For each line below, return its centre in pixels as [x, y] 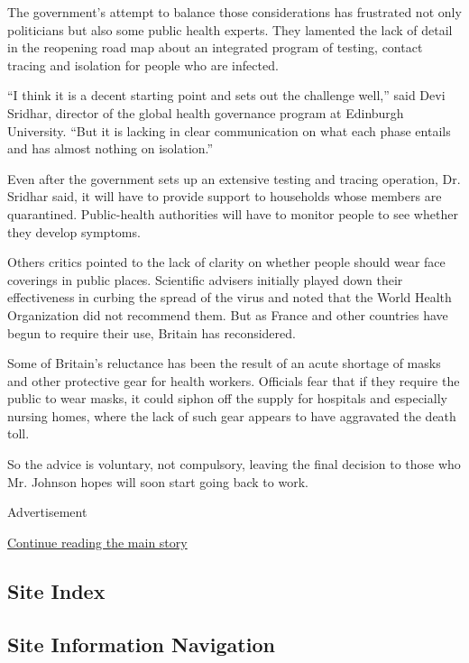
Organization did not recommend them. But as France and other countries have [228, 314]
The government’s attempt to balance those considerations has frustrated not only [234, 12]
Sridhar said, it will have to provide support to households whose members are [225, 196]
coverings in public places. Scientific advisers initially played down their [205, 279]
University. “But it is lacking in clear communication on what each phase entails [229, 130]
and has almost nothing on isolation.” [110, 148]
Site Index [56, 590]
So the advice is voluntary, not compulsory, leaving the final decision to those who [234, 464]
